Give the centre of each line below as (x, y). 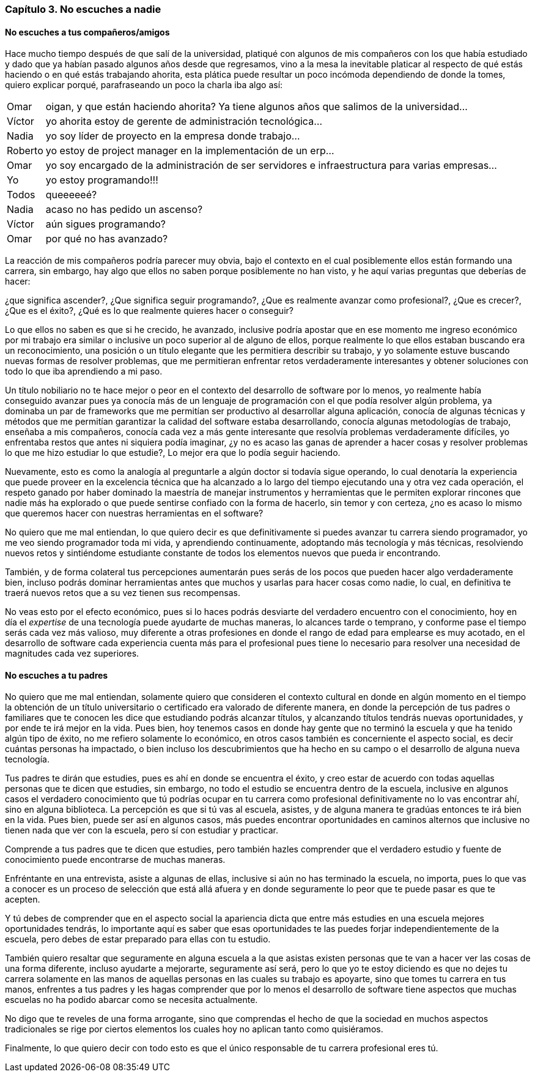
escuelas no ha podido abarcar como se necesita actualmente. (131, 1000)
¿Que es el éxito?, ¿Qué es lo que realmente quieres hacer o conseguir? (149, 311)
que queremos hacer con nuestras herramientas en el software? (134, 513)
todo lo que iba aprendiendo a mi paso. (84, 371)
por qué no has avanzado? (107, 239)
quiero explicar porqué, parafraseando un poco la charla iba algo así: (144, 85)
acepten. (23, 900)
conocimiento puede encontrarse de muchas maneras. (115, 860)
